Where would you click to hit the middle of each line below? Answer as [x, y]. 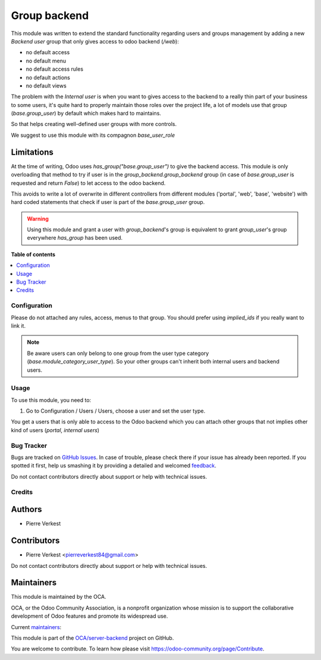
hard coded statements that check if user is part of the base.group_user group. [108, 202]
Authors [26, 509]
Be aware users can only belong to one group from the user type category [118, 353]
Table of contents [33, 254]
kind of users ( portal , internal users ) [55, 430]
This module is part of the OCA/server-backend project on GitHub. [92, 638]
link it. [18, 326]
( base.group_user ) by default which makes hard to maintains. [86, 114]
